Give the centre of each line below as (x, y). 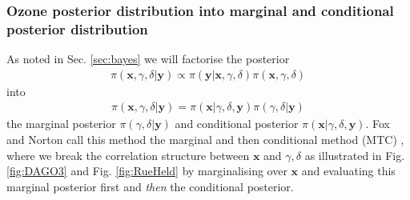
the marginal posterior (61, 124)
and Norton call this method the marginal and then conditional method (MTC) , (205, 139)
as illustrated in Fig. (355, 155)
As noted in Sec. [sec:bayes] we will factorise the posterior (148, 59)
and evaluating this (348, 171)
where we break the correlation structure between (128, 155)
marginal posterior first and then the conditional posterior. (150, 186)
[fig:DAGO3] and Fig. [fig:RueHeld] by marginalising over (147, 171)
